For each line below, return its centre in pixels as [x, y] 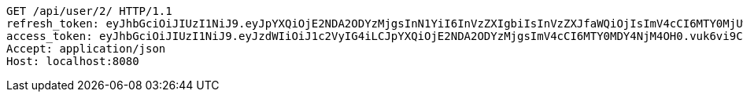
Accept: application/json [86, 49]
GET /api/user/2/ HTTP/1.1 [89, 11]
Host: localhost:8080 [73, 61]
